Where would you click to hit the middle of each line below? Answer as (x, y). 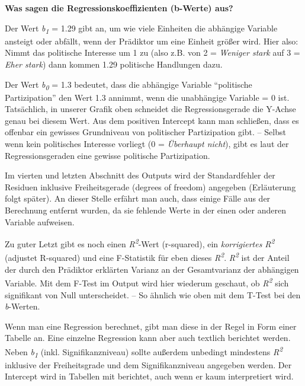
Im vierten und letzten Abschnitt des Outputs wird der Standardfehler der (140, 175)
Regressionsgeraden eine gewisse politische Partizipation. (107, 155)
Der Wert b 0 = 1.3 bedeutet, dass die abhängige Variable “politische (129, 85)
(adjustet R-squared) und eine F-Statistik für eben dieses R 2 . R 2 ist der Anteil (147, 257)
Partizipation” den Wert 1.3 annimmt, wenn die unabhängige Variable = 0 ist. (147, 97)
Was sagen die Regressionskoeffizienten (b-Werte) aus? (119, 8)
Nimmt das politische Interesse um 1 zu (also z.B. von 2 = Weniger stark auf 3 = (152, 52)
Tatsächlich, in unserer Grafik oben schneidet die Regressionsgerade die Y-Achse (150, 109)
